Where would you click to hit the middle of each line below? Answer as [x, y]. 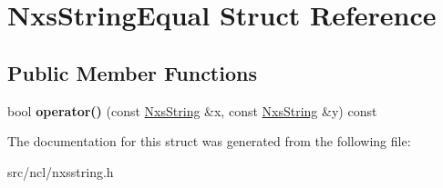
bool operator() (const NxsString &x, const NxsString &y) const [192, 110]
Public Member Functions [132, 72]
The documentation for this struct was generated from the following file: [209, 141]
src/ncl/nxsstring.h [61, 171]
